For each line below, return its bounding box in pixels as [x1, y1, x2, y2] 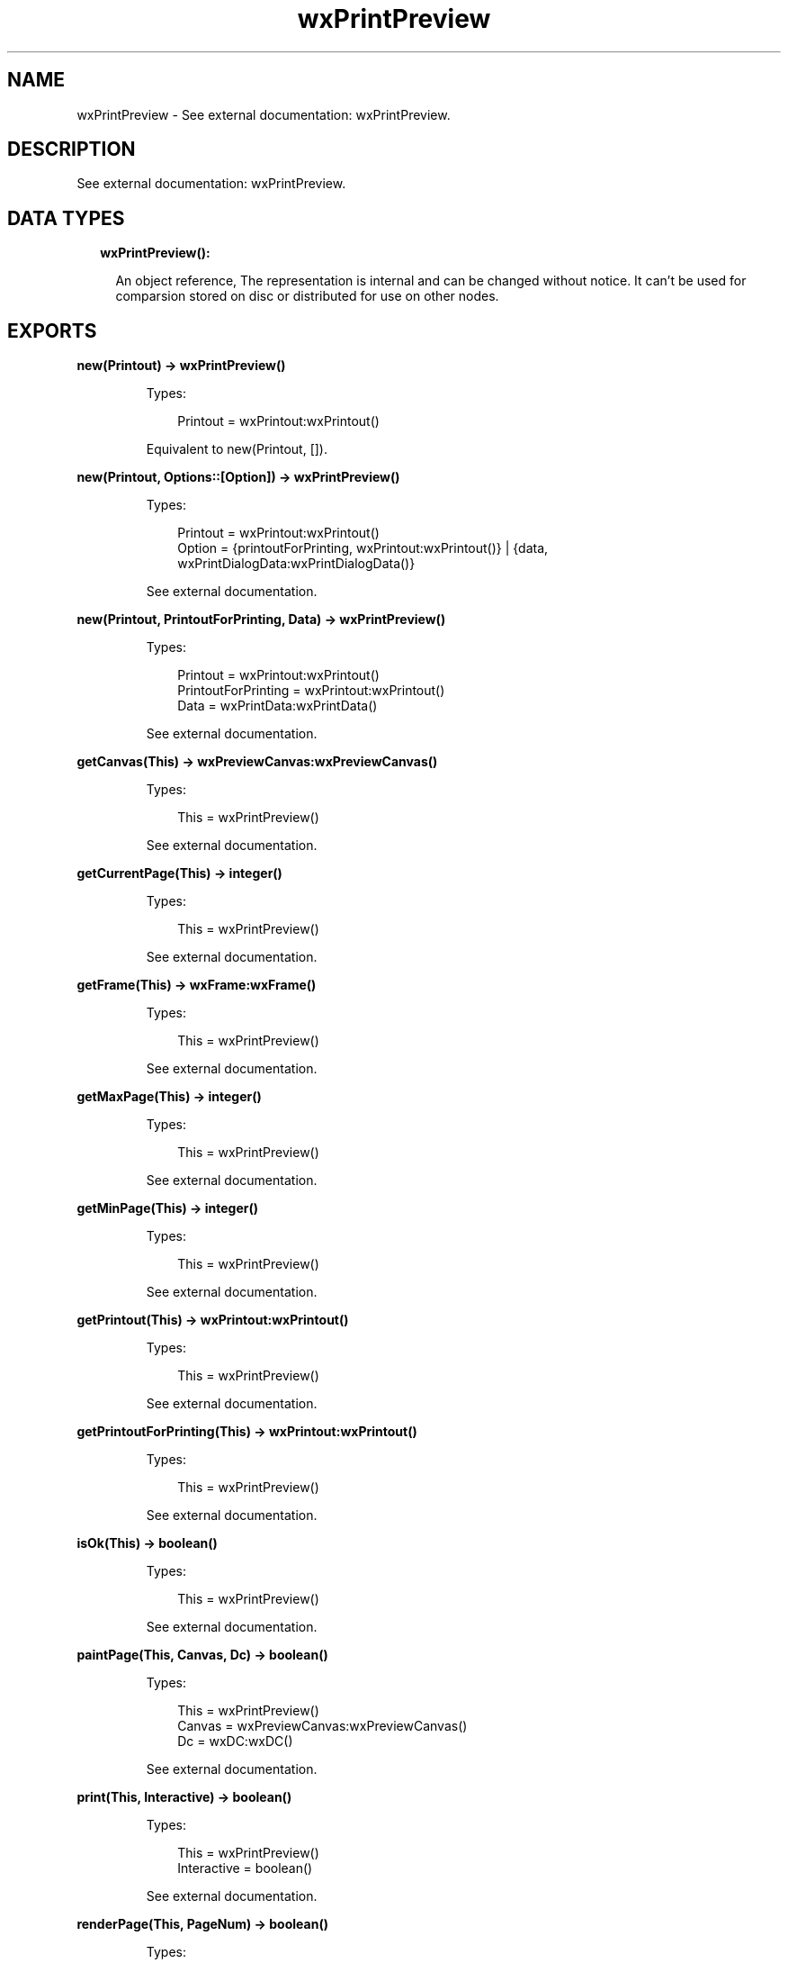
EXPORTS [7, 319, 97, 342]
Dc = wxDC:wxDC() [177, 1733, 293, 1750]
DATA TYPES [7, 206, 125, 230]
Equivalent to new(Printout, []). [146, 441, 328, 457]
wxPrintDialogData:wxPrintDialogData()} [177, 556, 416, 572]
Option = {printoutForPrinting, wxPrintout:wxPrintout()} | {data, [177, 540, 549, 556]
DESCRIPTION [7, 138, 136, 161]
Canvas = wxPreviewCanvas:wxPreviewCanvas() [177, 1718, 468, 1734]
